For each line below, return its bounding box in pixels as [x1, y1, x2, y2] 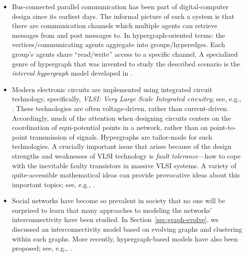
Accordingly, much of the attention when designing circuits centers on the [12, 112, 231, 123]
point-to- [210, 122, 236, 132]
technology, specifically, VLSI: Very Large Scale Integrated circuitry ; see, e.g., [12, 94, 241, 104]
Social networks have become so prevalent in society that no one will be [12, 195, 225, 206]
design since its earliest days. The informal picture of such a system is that [12, 11, 234, 21]
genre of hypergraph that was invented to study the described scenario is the [12, 58, 240, 68]
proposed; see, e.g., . [12, 243, 72, 253]
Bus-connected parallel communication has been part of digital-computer [12, 1, 229, 11]
